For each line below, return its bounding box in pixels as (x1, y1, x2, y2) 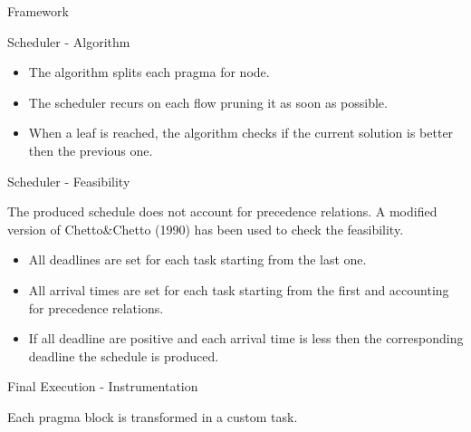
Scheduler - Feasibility (7, 171, 130, 190)
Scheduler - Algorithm (7, 32, 130, 51)
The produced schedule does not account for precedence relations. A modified (7, 202, 437, 221)
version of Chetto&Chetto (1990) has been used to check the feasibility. (7, 219, 404, 238)
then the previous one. (28, 140, 153, 159)
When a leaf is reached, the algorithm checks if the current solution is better (28, 123, 454, 142)
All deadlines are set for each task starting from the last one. (28, 250, 367, 269)
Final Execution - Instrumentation (7, 377, 198, 396)
